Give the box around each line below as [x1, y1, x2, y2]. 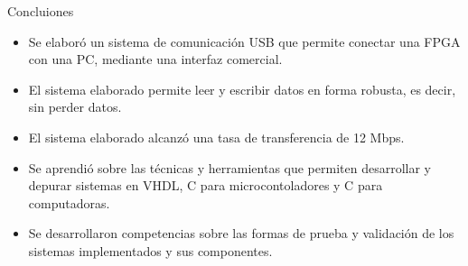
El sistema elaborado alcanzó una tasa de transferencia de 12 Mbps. [28, 127, 405, 146]
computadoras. [28, 193, 110, 212]
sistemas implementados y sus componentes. [28, 241, 273, 260]
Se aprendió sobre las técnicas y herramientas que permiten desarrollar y [28, 158, 431, 177]
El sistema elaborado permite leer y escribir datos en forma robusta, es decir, [28, 79, 456, 98]
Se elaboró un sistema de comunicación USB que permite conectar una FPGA [28, 32, 461, 50]
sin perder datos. [28, 97, 122, 116]
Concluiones [7, 2, 74, 20]
